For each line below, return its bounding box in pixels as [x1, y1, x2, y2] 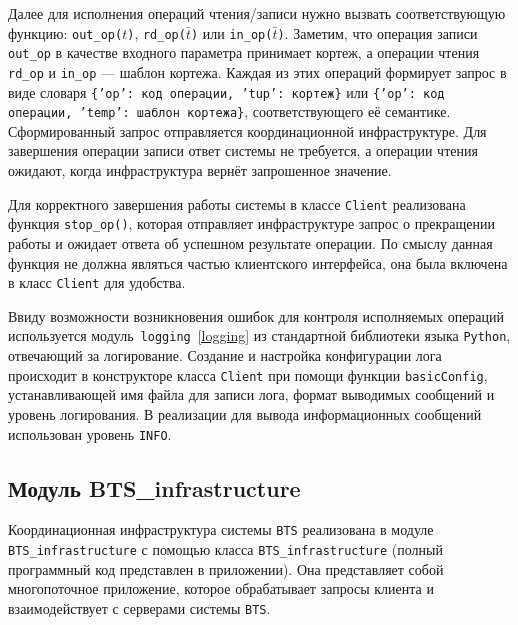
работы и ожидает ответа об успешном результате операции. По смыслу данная [8, 232, 493, 253]
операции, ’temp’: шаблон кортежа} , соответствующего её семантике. [8, 101, 451, 122]
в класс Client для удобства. [8, 272, 186, 293]
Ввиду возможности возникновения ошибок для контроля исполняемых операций [8, 305, 505, 326]
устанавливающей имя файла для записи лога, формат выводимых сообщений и [8, 384, 495, 405]
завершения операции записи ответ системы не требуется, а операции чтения [8, 140, 478, 161]
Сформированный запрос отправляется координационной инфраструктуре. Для [8, 120, 487, 141]
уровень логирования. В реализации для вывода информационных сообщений [8, 403, 482, 424]
